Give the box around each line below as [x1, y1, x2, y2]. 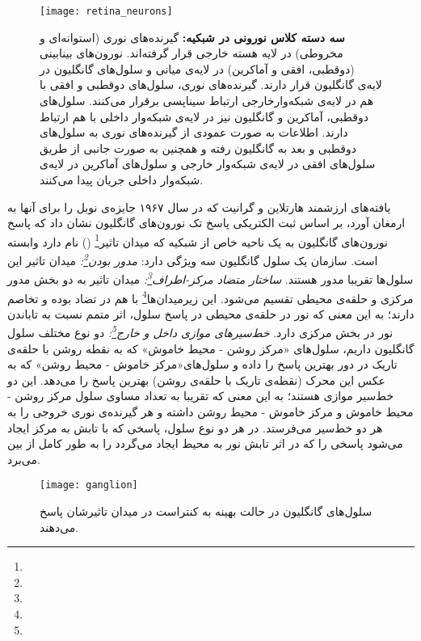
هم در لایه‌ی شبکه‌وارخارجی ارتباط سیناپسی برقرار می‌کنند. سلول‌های [40, 92, 374, 109]
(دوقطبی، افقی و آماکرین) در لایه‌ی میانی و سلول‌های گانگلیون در [40, 60, 355, 77]
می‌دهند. [40, 518, 79, 535]
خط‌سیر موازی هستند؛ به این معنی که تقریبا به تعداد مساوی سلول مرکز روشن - [7, 387, 394, 404]
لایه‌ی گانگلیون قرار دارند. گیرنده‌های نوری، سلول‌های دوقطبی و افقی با [40, 76, 382, 93]
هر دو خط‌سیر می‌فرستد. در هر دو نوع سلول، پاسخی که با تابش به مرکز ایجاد [7, 419, 383, 436]
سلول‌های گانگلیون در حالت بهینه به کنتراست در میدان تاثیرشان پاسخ [40, 503, 373, 520]
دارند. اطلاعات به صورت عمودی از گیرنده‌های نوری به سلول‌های [40, 124, 348, 141]
